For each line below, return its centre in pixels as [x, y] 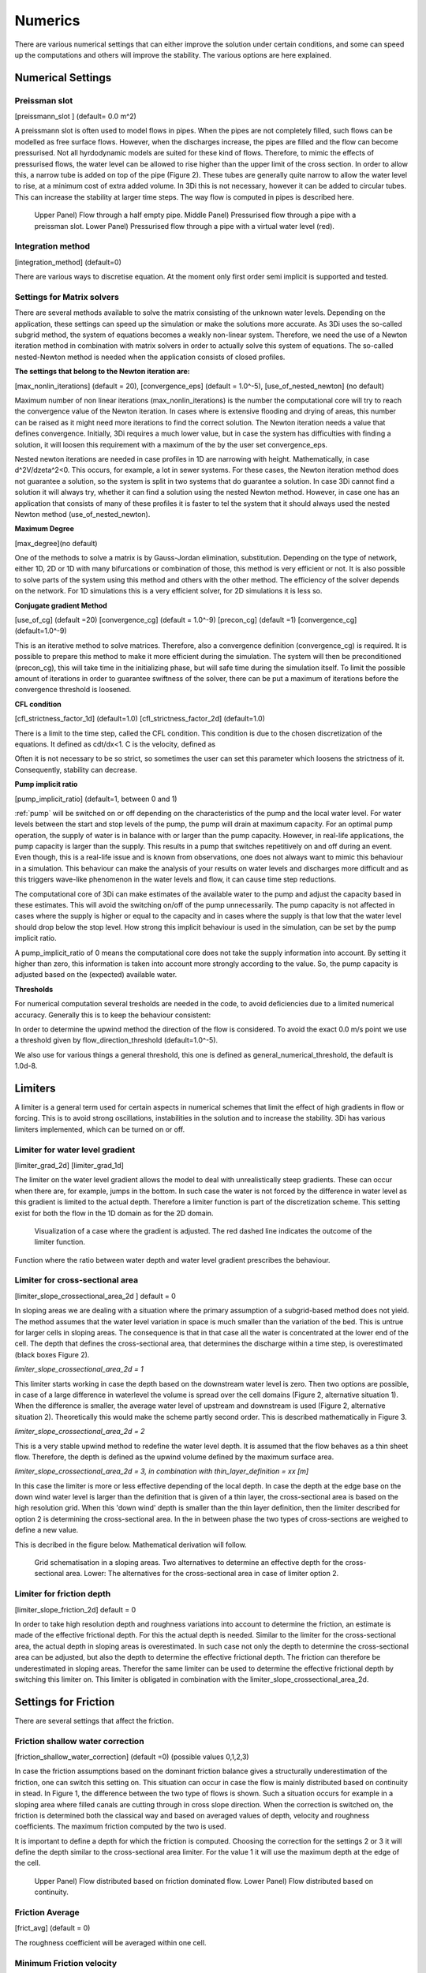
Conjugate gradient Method [61, 605]
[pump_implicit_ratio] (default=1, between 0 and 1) [96, 799]
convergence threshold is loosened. [73, 690]
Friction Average [47, 1912]
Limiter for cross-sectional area [76, 1280]
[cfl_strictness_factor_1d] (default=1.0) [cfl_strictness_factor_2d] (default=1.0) [140, 719]
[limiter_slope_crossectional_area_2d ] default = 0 [95, 1296]
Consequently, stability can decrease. [76, 769]
